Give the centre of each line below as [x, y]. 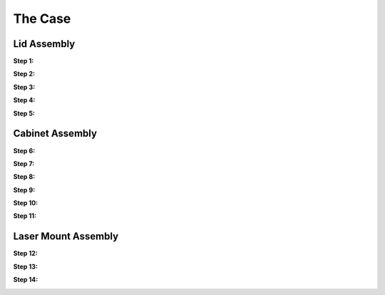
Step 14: [26, 280]
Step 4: [24, 100]
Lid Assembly [44, 44]
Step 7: [24, 163]
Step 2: [24, 74]
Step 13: [26, 266]
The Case [42, 19]
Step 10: [26, 203]
